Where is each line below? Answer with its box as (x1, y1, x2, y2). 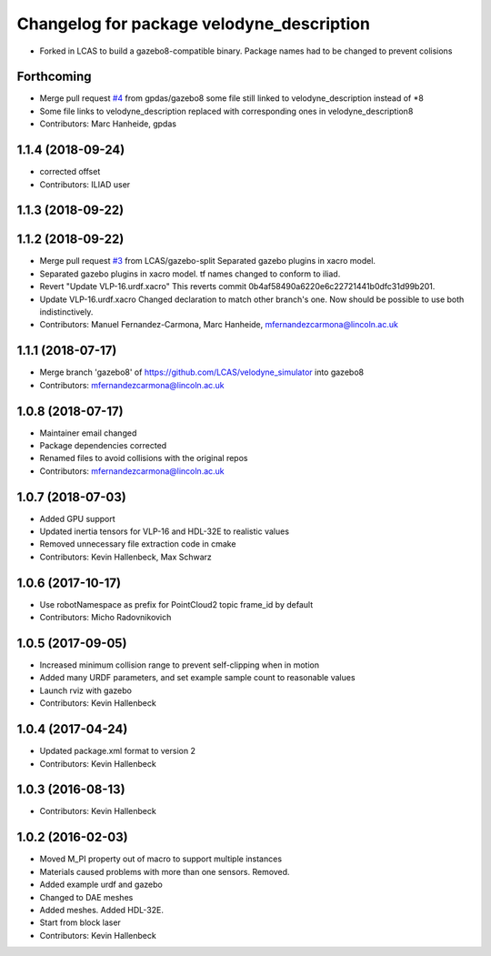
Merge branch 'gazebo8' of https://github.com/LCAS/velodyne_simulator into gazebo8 (39, 367, 364, 377)
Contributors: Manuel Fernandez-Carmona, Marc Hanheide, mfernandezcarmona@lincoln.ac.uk (39, 319, 399, 330)
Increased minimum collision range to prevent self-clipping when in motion (39, 659, 320, 670)
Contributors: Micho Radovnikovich (39, 612, 172, 623)
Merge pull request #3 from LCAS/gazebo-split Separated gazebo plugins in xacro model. (39, 256, 376, 267)
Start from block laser (39, 917, 122, 928)
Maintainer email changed (39, 428, 137, 438)
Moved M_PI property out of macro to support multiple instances (39, 853, 282, 864)
